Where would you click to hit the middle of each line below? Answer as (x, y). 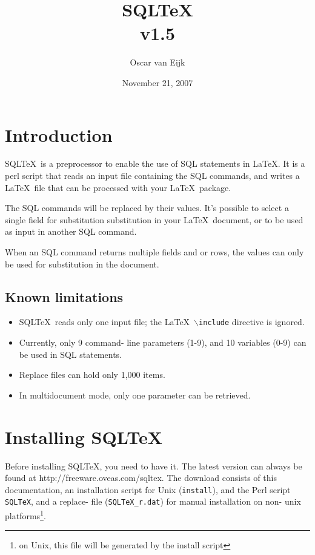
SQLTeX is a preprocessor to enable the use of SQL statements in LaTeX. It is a (155, 163)
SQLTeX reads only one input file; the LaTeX (104, 322)
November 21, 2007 (157, 82)
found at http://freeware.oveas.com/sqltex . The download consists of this (141, 478)
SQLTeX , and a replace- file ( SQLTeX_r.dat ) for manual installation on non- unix (153, 501)
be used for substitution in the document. (82, 264)
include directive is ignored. (252, 322)
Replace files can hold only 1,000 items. (92, 375)
